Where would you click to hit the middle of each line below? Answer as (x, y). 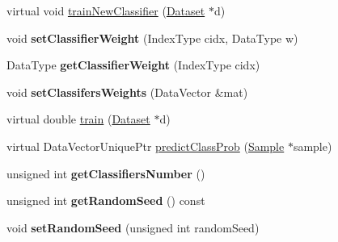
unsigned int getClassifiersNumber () (106, 173)
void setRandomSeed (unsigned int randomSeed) (133, 227)
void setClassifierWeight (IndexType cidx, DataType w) (152, 38)
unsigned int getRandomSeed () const (106, 200)
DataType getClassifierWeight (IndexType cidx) (133, 65)
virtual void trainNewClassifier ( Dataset (106, 10)
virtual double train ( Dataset (78, 119)
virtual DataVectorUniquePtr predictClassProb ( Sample (146, 146)
